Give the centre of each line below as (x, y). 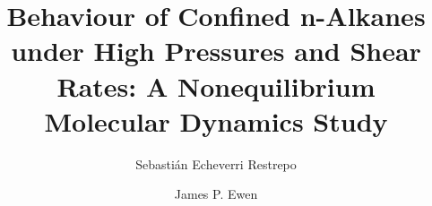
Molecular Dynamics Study (216, 120)
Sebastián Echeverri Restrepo (216, 163)
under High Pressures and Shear (216, 51)
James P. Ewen (216, 194)
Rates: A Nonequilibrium (216, 86)
